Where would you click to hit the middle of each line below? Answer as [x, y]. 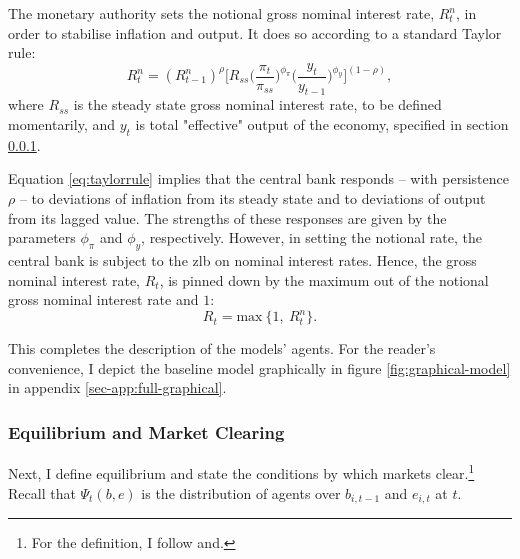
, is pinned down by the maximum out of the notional [324, 279]
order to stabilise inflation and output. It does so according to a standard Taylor [255, 32]
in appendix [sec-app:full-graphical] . [117, 387]
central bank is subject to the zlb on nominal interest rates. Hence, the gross [242, 259]
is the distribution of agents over [241, 492]
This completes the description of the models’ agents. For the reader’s [222, 348]
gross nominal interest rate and [103, 299]
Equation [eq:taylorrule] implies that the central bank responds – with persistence [258, 178]
